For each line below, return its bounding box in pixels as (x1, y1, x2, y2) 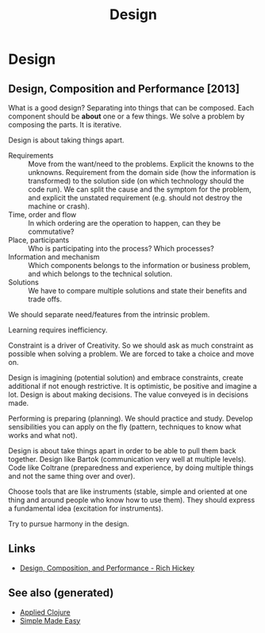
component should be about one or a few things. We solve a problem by (8, 111, 245, 121)
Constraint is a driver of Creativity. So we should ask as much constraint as (8, 340, 254, 350)
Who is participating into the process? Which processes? (28, 244, 214, 253)
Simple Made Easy (19, 616, 81, 625)
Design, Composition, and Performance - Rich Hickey (19, 563, 195, 573)
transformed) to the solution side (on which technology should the (28, 177, 244, 185)
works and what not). (8, 431, 78, 440)
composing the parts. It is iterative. (8, 120, 122, 129)
